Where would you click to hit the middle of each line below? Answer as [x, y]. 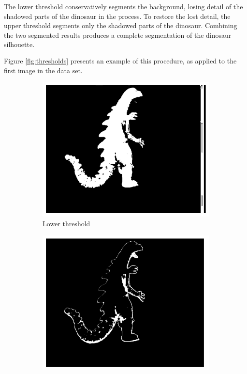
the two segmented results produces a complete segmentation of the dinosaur [118, 35]
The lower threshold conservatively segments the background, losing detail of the [123, 6]
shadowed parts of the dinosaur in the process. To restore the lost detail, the [117, 16]
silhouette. [19, 44]
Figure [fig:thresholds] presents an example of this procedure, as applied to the [120, 60]
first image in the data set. [43, 70]
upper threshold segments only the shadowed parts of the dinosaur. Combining [121, 25]
